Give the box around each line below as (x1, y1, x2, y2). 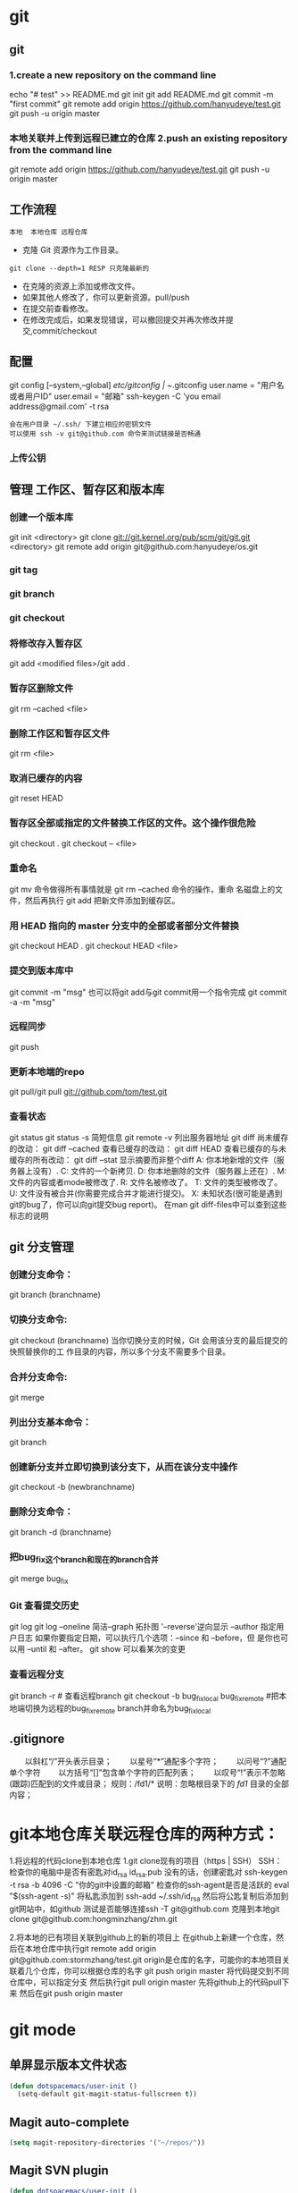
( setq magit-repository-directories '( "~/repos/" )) (9, 2138, 205, 2147)
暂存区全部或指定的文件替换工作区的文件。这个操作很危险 (9, 817, 256, 829)
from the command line (9, 143, 112, 156)
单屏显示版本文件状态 (9, 2057, 127, 2072)
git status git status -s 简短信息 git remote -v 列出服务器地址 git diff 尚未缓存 (9, 1132, 289, 1143)
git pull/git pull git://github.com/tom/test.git (9, 1087, 168, 1097)
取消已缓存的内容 (9, 772, 83, 784)
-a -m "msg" (9, 996, 56, 1007)
